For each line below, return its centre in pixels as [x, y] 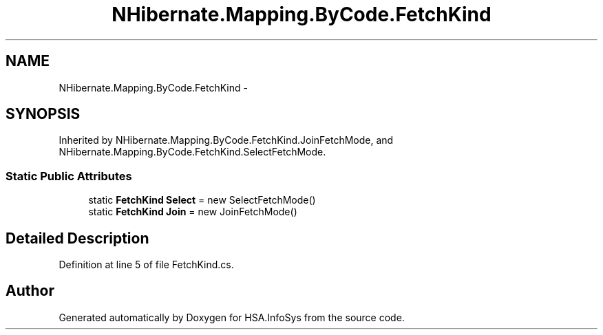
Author [30, 291]
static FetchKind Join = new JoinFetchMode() [193, 212]
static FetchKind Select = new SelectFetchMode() [202, 200]
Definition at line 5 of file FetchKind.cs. [146, 265]
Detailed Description [77, 238]
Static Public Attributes [69, 176]
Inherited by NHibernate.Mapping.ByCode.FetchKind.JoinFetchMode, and [226, 140]
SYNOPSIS [43, 114]
